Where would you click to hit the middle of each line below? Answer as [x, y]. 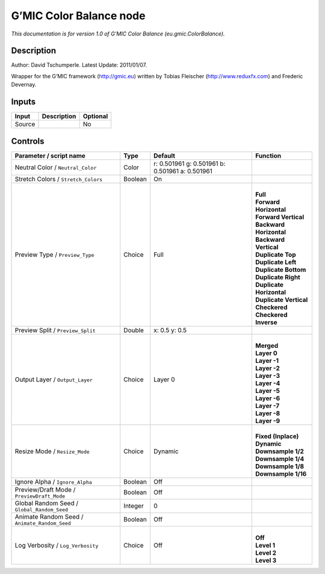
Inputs [23, 102]
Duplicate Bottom [281, 270]
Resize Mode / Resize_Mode [52, 451]
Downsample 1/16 [281, 474]
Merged [267, 345]
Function [268, 155]
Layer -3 [268, 375]
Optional [95, 116]
